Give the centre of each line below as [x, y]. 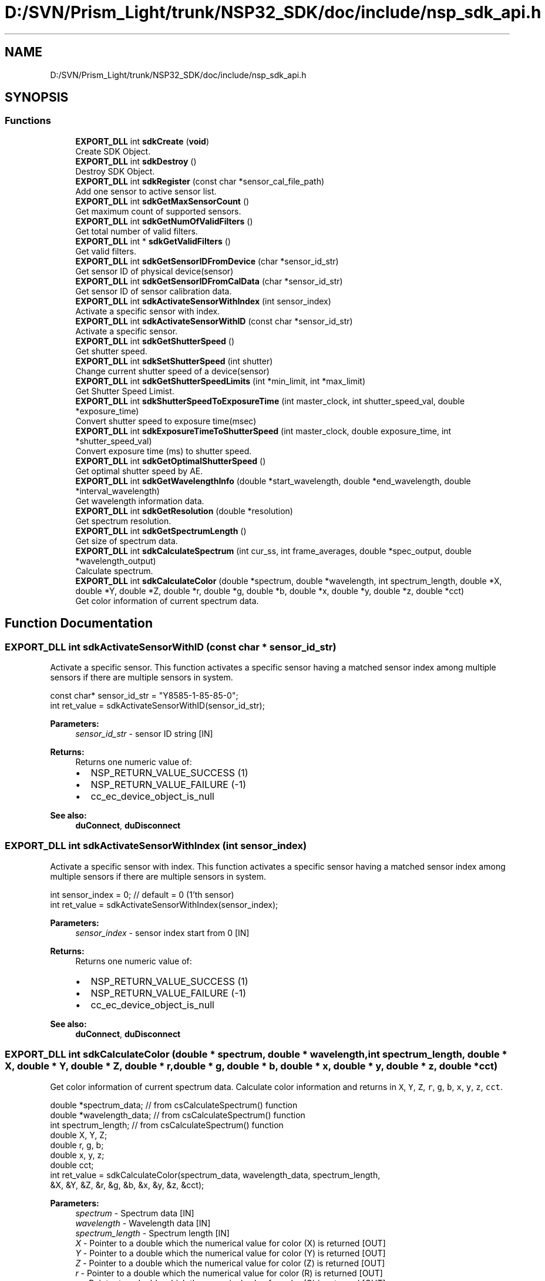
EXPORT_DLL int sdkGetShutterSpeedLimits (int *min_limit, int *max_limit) [221, 381]
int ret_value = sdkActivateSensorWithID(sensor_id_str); [157, 706]
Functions [28, 121]
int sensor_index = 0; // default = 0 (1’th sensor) [142, 894]
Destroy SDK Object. [115, 171]
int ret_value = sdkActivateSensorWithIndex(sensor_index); [164, 904]
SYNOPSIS [37, 98]
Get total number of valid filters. [137, 231]
